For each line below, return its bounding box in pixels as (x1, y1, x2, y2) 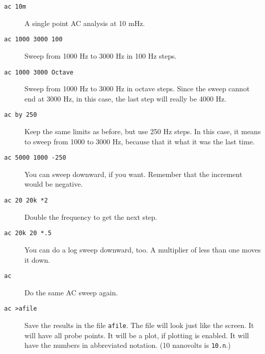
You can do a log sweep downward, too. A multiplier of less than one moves (24, 244, 261, 255)
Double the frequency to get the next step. (24, 211, 157, 222)
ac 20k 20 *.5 (4, 230, 52, 237)
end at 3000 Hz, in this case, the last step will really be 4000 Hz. (24, 93, 227, 104)
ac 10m (4, 3, 26, 10)
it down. (24, 254, 50, 265)
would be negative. (24, 179, 83, 189)
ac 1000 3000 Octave (4, 68, 74, 76)
